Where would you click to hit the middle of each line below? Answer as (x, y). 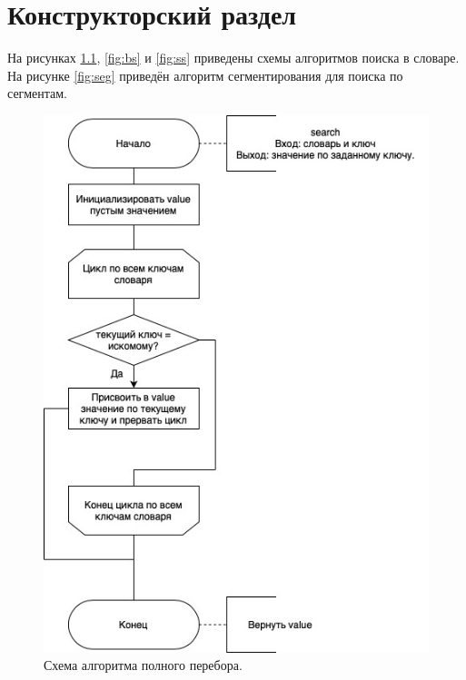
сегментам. (37, 93)
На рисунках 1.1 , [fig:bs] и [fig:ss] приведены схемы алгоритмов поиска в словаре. (233, 58)
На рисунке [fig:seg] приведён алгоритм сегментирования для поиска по (205, 75)
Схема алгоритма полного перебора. (143, 665)
